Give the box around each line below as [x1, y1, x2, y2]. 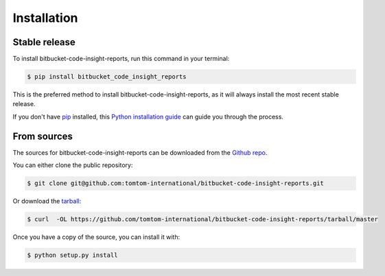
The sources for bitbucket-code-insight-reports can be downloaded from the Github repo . [12, 148, 268, 157]
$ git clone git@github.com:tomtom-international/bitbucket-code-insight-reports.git [27, 179, 324, 188]
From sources [12, 130, 73, 142]
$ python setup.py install [27, 251, 118, 260]
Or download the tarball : [12, 197, 82, 205]
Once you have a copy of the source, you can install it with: [12, 233, 180, 241]
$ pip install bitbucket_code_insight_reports [27, 73, 187, 81]
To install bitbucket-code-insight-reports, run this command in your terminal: [12, 55, 230, 63]
